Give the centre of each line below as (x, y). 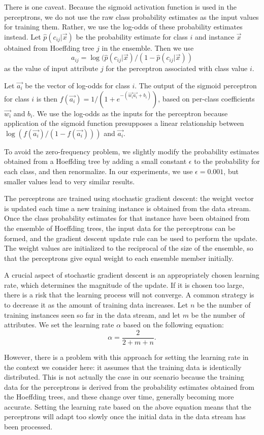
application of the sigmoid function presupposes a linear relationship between (124, 123)
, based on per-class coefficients (206, 98)
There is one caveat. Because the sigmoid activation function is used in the (120, 7)
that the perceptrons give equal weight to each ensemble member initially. (119, 258)
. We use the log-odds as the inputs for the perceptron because (130, 113)
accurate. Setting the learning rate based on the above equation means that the (128, 406)
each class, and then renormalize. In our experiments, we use (98, 171)
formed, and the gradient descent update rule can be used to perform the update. (131, 238)
